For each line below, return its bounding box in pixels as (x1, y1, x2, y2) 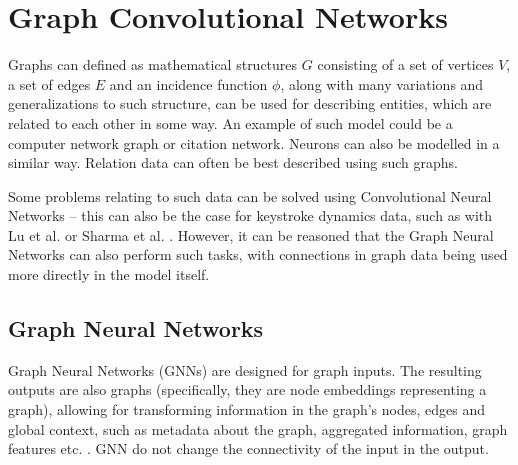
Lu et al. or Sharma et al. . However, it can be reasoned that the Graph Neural (8, 224, 494, 245)
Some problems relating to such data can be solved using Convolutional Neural (8, 185, 492, 206)
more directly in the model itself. (8, 264, 210, 285)
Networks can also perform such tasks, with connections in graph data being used (8, 244, 508, 265)
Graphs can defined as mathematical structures (8, 54, 298, 75)
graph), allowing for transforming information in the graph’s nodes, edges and (8, 399, 486, 420)
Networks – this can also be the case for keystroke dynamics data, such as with (8, 205, 493, 226)
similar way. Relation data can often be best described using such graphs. (8, 152, 458, 173)
